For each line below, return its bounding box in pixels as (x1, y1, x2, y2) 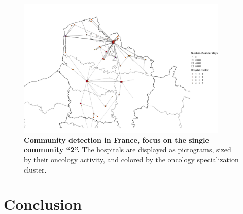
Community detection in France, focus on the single (24, 134, 209, 145)
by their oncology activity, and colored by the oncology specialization (24, 154, 239, 164)
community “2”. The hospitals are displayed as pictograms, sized (24, 144, 231, 155)
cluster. (24, 164, 47, 175)
